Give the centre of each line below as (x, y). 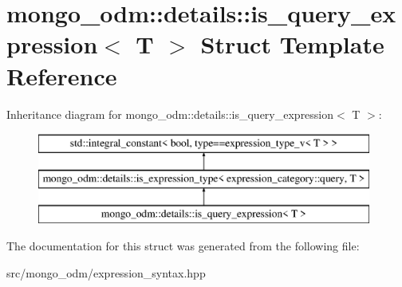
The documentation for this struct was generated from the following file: (183, 246)
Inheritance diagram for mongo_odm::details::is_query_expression (170, 114)
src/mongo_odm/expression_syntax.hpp (106, 272)
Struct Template (292, 44)
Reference (62, 75)
